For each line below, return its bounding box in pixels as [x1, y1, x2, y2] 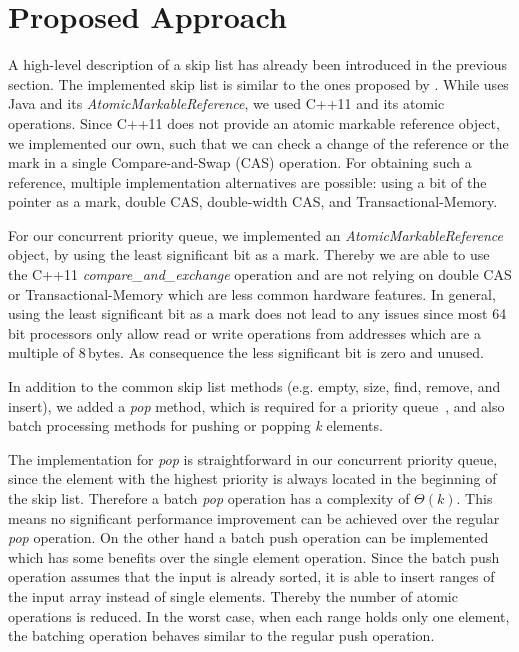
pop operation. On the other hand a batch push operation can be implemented [8, 527, 489, 548]
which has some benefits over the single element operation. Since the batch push [8, 546, 500, 567]
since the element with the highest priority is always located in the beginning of [8, 468, 497, 489]
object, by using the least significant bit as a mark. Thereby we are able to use [8, 244, 490, 265]
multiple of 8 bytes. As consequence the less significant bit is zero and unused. [8, 342, 484, 363]
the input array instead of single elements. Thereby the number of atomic [8, 585, 458, 606]
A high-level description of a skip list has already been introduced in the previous [8, 54, 508, 75]
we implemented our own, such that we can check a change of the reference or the [8, 132, 509, 153]
